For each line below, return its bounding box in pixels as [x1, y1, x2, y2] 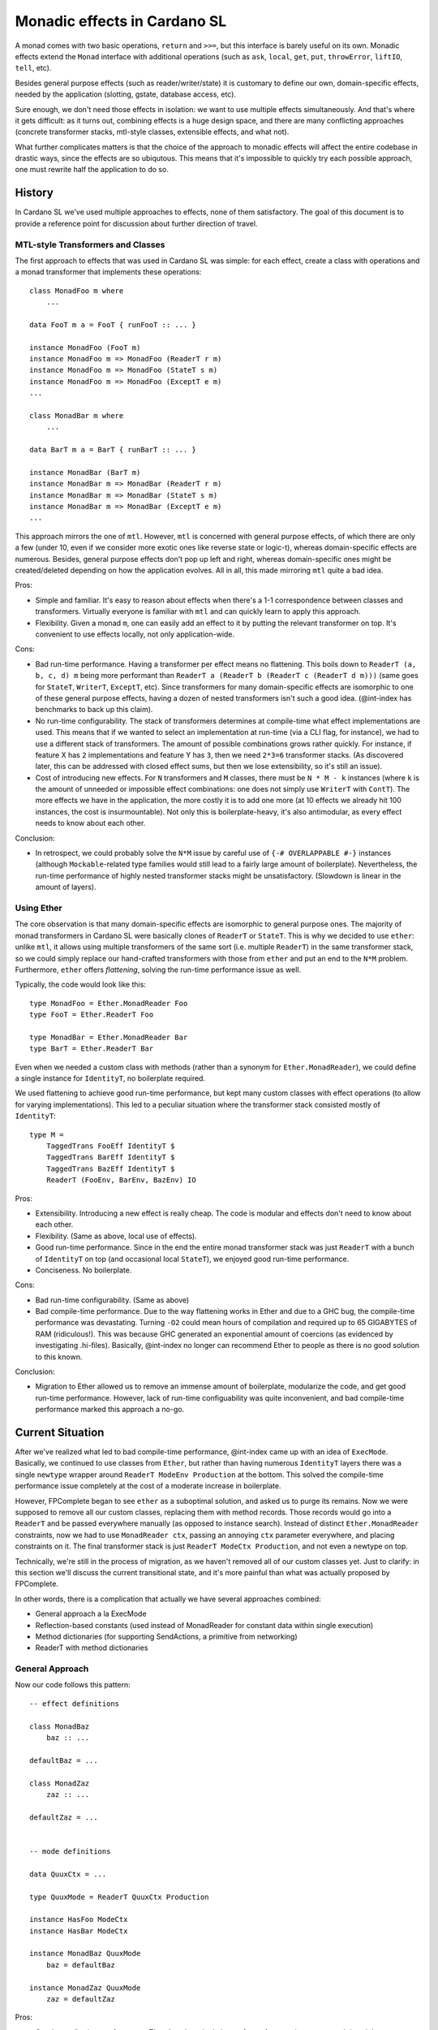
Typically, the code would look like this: [15, 979, 146, 990]
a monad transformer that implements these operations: [15, 267, 202, 277]
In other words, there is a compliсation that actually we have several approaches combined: [15, 1594, 322, 1604]
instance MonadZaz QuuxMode [29, 1983, 141, 1993]
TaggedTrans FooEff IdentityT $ [45, 1141, 175, 1151]
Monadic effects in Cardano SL [15, 12, 227, 30]
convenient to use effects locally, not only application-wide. [35, 629, 235, 639]
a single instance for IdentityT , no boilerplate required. [15, 1073, 206, 1083]
